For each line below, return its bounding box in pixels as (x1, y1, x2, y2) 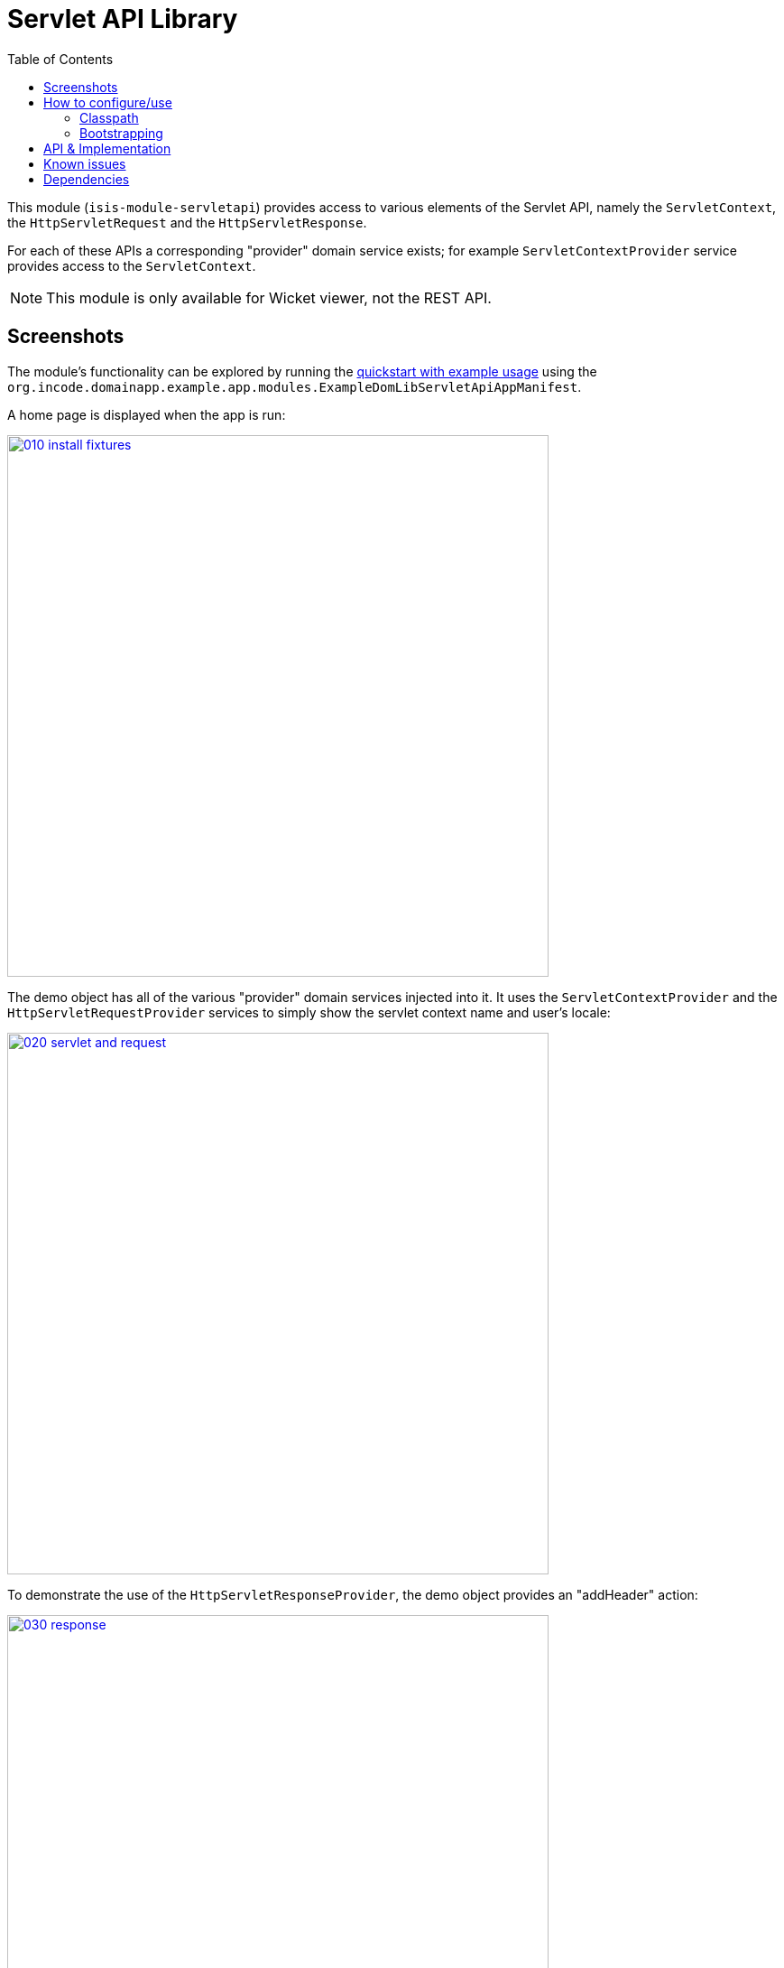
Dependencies (43, 171, 130, 187)
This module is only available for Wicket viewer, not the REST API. (46, 288, 492, 307)
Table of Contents (7, 51, 114, 67)
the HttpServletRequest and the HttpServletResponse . (7, 214, 367, 230)
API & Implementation (43, 140, 171, 156)
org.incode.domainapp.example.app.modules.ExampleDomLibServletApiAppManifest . (7, 378, 582, 395)
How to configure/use (43, 94, 172, 110)
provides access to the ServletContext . (7, 257, 256, 274)
